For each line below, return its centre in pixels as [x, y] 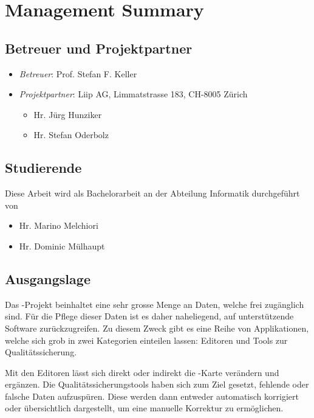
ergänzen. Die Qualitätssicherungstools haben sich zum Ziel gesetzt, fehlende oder [157, 384]
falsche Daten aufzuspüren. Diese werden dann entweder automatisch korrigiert [152, 396]
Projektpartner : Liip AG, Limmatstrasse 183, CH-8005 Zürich [133, 94]
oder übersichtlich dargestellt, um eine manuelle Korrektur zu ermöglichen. [144, 408]
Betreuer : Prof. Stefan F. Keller [78, 73]
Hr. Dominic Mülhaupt [62, 246]
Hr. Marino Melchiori [59, 225]
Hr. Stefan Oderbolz [71, 135]
